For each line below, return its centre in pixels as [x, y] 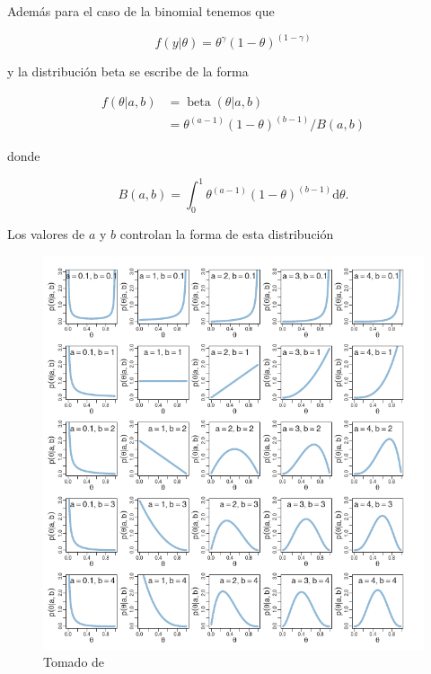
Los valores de [46, 234]
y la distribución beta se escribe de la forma [128, 71]
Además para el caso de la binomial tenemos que [141, 11]
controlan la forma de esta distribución [227, 234]
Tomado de [74, 662]
